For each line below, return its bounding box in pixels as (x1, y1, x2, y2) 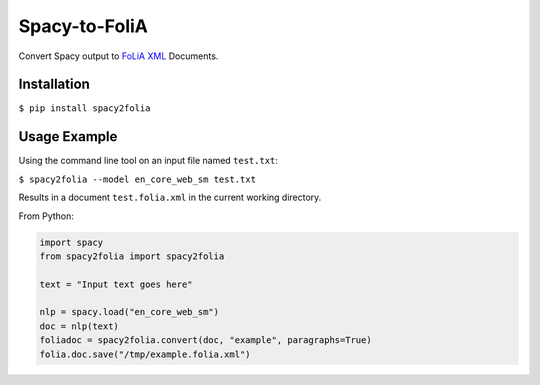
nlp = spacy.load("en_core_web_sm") (39, 306, 220, 318)
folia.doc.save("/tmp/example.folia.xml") (39, 348, 251, 360)
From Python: (18, 210, 75, 222)
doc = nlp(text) (39, 320, 120, 332)
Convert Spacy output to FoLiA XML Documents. (18, 50, 219, 62)
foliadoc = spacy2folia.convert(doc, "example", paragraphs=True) (39, 335, 372, 346)
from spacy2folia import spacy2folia (39, 250, 225, 262)
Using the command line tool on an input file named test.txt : (18, 155, 279, 167)
